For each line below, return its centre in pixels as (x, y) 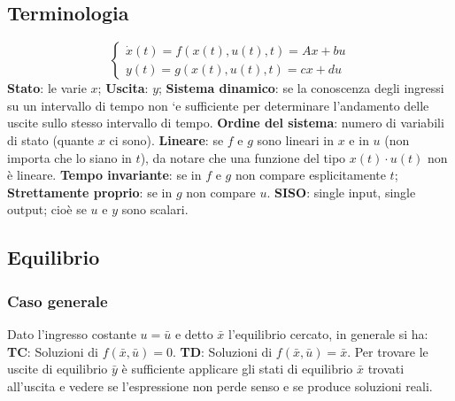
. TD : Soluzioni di (222, 351)
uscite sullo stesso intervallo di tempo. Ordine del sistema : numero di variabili (226, 123)
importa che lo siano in (69, 157)
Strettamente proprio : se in (90, 192)
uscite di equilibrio (58, 369)
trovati (386, 369)
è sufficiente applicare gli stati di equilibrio (237, 369)
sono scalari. (155, 209)
